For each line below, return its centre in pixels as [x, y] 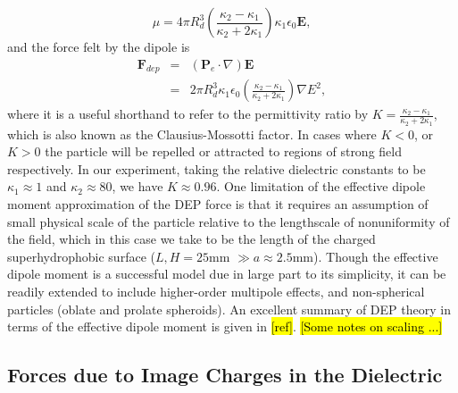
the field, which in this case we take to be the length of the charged [192, 239]
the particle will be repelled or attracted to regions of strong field [223, 151]
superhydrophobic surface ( [81, 256]
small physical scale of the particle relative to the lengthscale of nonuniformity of [229, 221]
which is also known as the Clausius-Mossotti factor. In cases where [192, 134]
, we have [137, 186]
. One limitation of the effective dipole [321, 186]
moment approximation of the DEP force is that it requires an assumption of [218, 204]
